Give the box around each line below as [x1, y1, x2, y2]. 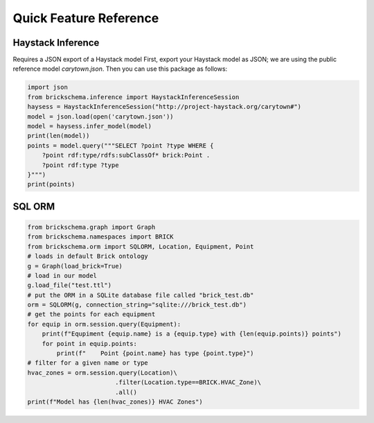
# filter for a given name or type [27, 359, 148, 367]
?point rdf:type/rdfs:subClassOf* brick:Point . [42, 151, 211, 159]
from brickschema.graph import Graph [27, 223, 156, 231]
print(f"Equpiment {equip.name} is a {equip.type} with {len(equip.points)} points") [42, 330, 342, 338]
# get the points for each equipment [27, 311, 156, 318]
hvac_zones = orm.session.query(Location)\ [27, 368, 178, 377]
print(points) [27, 180, 75, 189]
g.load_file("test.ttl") [27, 282, 112, 289]
